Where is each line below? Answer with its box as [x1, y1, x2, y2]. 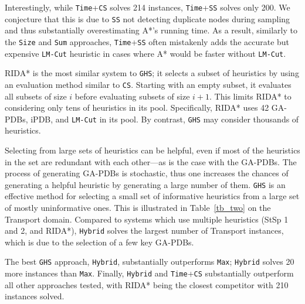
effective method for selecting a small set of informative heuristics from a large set [5, 190, 300, 202]
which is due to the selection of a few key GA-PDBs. [5, 235, 194, 248]
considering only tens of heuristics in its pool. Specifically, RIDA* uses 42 [5, 101, 269, 114]
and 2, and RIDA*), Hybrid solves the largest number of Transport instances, [5, 224, 284, 237]
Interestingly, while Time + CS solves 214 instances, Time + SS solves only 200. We [5, 1, 290, 13]
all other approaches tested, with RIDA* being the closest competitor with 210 [5, 278, 289, 291]
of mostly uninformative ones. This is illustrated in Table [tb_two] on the [5, 201, 271, 213]
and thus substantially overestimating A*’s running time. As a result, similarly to [5, 24, 297, 36]
